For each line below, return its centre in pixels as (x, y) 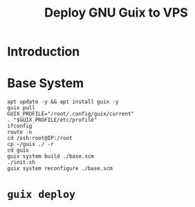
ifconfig (20, 126)
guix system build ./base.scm (51, 156)
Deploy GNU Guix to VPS (116, 13)
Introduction (44, 52)
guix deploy (41, 195)
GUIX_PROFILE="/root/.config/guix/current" (71, 114)
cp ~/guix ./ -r (30, 144)
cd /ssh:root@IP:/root (40, 138)
